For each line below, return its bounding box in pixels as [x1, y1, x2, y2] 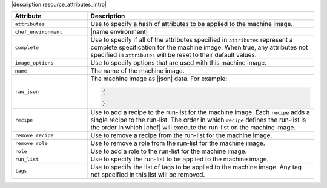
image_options [15, 59, 54, 66]
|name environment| [90, 28, 148, 36]
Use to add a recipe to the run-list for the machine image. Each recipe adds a [90, 108, 310, 117]
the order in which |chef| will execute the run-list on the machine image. [90, 123, 296, 132]
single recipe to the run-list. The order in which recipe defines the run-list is [90, 115, 306, 124]
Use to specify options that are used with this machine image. [90, 59, 266, 67]
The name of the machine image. [90, 66, 185, 75]
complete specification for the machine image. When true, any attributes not [90, 43, 308, 51]
